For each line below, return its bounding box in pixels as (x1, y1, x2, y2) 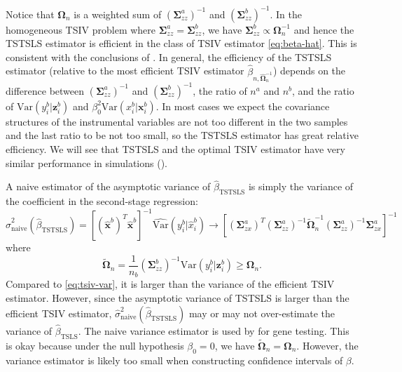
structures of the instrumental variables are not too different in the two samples (6, 114, 348, 128)
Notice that (6, 6, 55, 21)
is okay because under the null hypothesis (6, 338, 184, 352)
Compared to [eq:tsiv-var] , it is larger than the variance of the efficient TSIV (6, 277, 335, 291)
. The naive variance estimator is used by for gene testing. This (78, 323, 349, 338)
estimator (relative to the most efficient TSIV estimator (6, 63, 244, 78)
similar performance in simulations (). (6, 155, 167, 170)
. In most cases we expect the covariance (155, 98, 330, 113)
